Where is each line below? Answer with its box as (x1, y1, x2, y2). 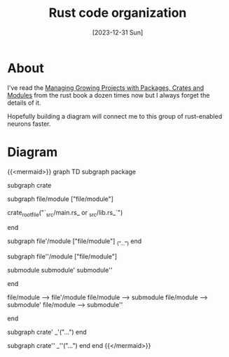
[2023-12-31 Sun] (92, 28, 144, 37)
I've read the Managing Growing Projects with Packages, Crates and (7, 83, 204, 92)
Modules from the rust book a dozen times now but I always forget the (7, 91, 210, 99)
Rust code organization (48, 5, 187, 21)
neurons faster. (7, 119, 51, 128)
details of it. (7, 98, 41, 107)
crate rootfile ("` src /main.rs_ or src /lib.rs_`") (7, 208, 123, 219)
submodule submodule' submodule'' (7, 266, 113, 275)
